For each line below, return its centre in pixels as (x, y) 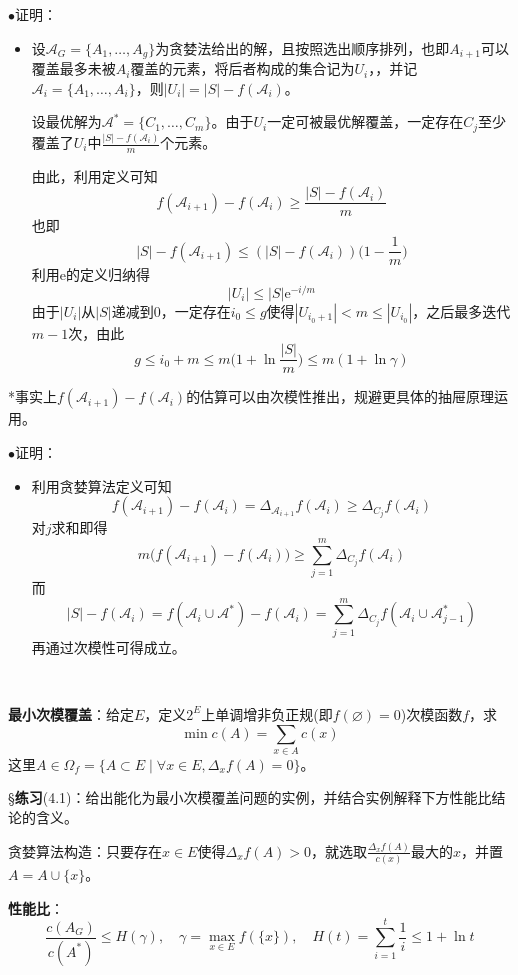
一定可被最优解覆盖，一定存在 (365, 121)
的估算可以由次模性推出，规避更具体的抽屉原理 (340, 396)
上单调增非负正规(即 (267, 713)
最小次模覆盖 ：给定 (71, 713)
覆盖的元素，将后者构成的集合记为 (242, 68)
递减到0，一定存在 (171, 310)
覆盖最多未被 (73, 68)
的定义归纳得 (108, 274)
